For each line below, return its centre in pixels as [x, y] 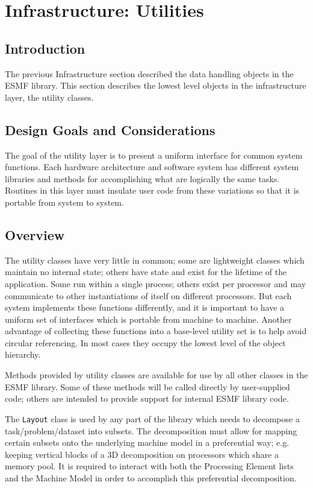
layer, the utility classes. [49, 97]
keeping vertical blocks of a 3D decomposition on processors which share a [142, 454]
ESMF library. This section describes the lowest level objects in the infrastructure [156, 85]
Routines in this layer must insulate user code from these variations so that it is [152, 190]
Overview [35, 234]
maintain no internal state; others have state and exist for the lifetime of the [146, 272]
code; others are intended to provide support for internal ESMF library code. [147, 398]
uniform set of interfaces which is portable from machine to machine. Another [148, 319]
